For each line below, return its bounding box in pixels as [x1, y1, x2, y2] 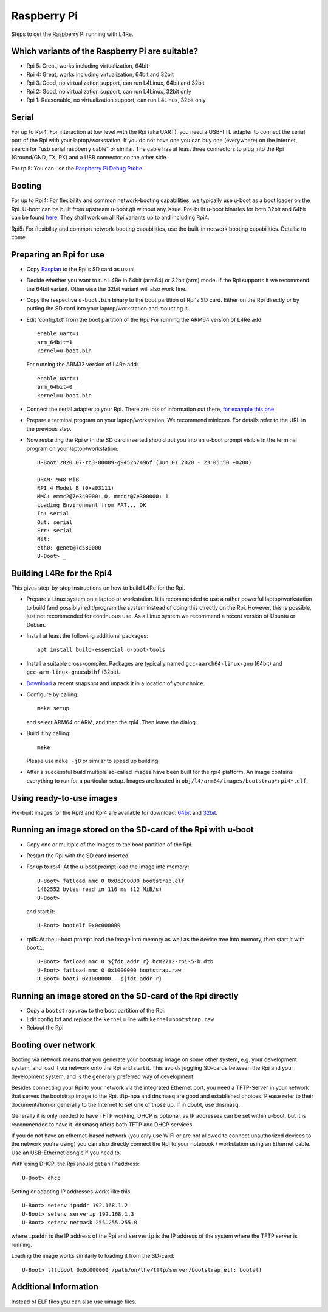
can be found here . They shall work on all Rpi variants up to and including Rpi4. [11, 214, 210, 222]
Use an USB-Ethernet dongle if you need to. [11, 1149, 121, 1156]
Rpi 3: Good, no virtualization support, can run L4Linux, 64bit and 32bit [26, 79, 205, 86]
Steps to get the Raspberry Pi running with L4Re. [11, 30, 134, 38]
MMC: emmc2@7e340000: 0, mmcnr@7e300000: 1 [37, 493, 169, 500]
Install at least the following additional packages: [26, 632, 148, 640]
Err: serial [37, 527, 73, 534]
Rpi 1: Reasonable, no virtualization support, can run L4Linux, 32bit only [26, 96, 206, 103]
